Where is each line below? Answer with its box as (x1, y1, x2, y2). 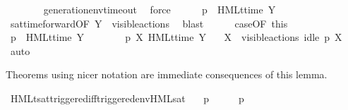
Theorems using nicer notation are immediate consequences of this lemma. (6, 67, 328, 82)
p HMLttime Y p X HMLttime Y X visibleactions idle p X (10, 30, 342, 44)
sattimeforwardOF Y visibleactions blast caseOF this (10, 16, 288, 30)
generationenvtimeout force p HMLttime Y (43, 2, 276, 16)
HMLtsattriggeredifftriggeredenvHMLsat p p (10, 90, 244, 105)
